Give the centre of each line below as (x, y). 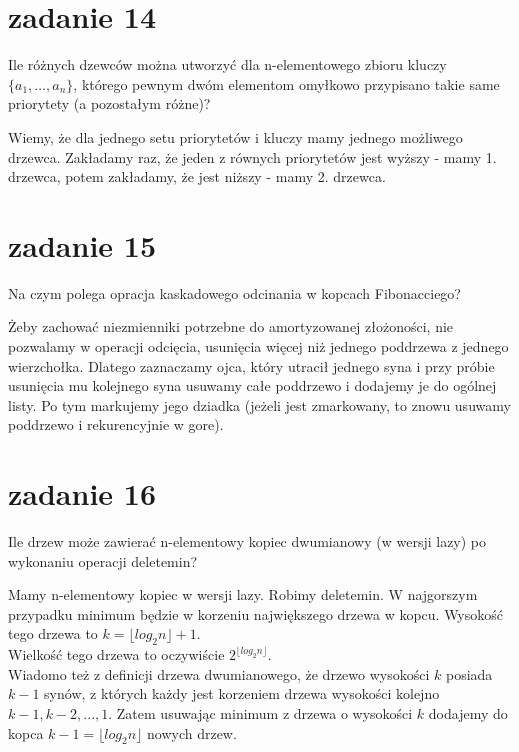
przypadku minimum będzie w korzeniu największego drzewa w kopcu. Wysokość (255, 613)
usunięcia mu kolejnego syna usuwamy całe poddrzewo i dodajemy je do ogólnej (252, 385)
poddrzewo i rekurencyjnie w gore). (116, 424)
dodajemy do (468, 713)
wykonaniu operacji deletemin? (103, 560)
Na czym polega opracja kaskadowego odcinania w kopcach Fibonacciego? (234, 292)
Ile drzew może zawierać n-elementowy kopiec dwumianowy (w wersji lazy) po (247, 541)
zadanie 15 (82, 244)
